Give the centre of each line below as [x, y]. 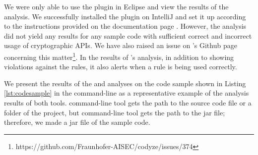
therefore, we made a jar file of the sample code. [77, 122]
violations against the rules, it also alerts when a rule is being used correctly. [121, 67]
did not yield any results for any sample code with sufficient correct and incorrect [128, 35]
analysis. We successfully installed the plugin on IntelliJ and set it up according [125, 16]
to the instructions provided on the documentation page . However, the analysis [125, 26]
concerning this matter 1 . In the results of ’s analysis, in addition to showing [119, 56]
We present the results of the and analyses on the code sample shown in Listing [125, 83]
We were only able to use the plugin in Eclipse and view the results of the [116, 6]
